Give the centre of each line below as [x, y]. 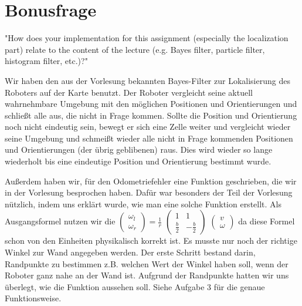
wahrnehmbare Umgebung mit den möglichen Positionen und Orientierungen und [151, 104]
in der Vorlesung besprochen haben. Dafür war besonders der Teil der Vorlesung [149, 192]
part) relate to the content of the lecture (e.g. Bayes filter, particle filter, [135, 49]
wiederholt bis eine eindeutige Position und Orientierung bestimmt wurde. [138, 161]
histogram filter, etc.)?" [46, 61]
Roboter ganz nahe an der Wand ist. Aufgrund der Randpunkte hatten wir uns [147, 275]
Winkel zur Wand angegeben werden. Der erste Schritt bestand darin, [130, 252]
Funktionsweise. [33, 298]
